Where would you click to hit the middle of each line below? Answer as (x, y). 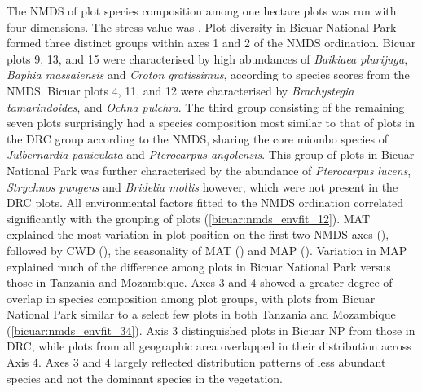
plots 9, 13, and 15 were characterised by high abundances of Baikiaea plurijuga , (207, 58)
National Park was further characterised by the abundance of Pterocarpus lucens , (209, 170)
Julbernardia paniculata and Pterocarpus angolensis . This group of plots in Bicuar (211, 154)
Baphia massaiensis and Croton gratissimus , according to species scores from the (208, 75)
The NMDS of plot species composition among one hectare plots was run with (202, 11)
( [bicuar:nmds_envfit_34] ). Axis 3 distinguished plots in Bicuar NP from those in (211, 330)
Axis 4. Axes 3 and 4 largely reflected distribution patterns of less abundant (196, 362)
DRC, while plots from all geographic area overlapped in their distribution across (209, 346)
